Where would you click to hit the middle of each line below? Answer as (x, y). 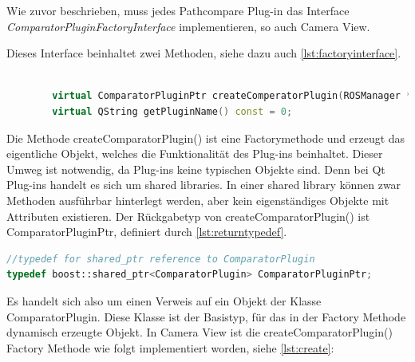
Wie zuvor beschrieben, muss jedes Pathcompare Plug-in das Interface (178, 10)
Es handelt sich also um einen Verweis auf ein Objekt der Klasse (164, 300)
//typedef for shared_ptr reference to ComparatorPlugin (161, 259)
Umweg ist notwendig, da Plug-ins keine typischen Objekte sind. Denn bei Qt (196, 169)
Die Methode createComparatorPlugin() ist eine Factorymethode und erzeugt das (206, 138)
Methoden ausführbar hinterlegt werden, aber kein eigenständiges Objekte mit (198, 200)
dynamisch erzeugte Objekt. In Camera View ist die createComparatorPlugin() (200, 332)
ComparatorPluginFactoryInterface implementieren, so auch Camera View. (188, 26)
